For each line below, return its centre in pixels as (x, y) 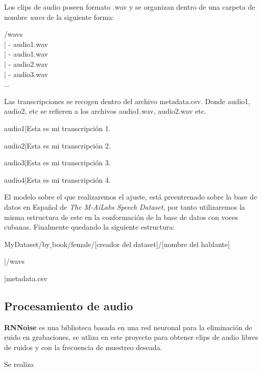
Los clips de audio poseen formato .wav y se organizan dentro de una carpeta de (130, 7)
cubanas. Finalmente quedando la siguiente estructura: (90, 227)
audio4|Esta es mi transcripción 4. (57, 179)
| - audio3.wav (26, 74)
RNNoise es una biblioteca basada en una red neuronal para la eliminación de (128, 327)
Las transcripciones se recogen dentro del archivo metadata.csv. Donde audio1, (127, 101)
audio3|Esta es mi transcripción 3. (57, 163)
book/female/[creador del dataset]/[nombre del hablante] (141, 244)
